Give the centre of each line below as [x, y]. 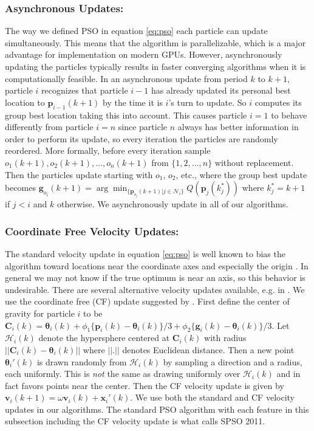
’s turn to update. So [207, 102]
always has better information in [238, 127]
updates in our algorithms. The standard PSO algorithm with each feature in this [157, 409]
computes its [278, 102]
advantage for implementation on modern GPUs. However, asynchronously [144, 54]
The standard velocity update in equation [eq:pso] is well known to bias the [145, 253]
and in [288, 374]
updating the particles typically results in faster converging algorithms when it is [155, 66]
